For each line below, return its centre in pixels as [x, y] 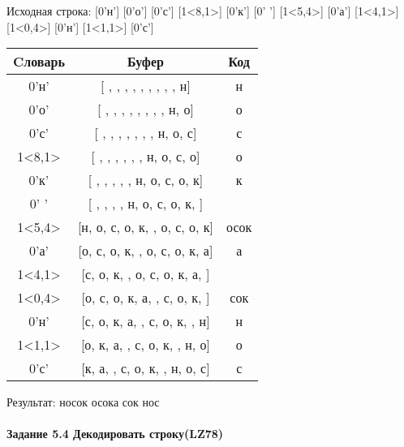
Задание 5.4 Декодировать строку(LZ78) [115, 434]
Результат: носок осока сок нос [83, 402]
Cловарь [39, 62]
